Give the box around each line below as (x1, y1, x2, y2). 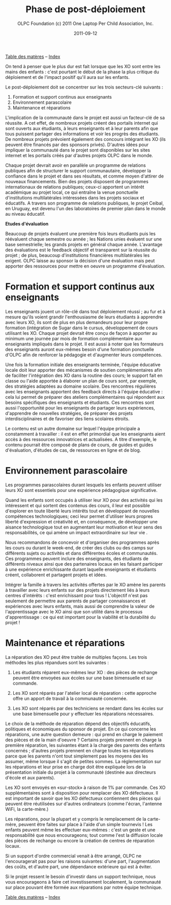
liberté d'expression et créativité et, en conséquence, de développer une (5, 518, 158, 524)
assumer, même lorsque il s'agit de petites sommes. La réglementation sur (5, 758, 161, 764)
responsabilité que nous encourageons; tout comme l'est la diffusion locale (5, 832, 163, 838)
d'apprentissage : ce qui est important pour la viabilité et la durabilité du (5, 614, 156, 620)
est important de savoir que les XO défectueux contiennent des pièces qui (5, 795, 161, 801)
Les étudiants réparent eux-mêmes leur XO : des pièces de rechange (12, 669, 158, 675)
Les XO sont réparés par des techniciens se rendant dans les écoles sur (12, 705, 164, 711)
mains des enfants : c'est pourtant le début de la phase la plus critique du (5, 69, 159, 75)
